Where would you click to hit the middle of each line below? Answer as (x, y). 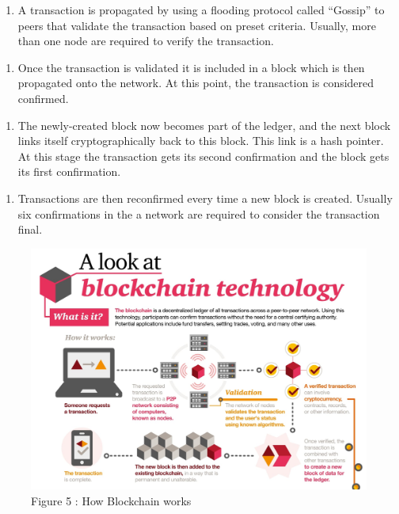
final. (30, 229)
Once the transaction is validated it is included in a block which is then (191, 67)
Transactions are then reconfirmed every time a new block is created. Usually (205, 198)
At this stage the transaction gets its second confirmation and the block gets (203, 156)
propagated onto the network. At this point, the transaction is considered (196, 83)
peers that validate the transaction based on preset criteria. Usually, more (197, 25)
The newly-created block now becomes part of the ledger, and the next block (204, 125)
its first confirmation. (69, 171)
